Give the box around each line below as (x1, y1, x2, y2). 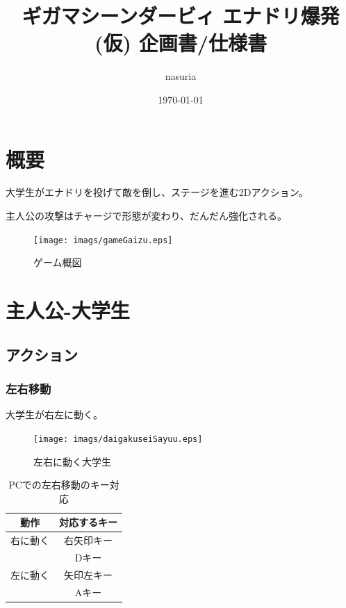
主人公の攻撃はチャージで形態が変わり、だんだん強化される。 (6, 208, 288, 223)
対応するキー (59, 515, 117, 529)
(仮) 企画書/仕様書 (94, 28, 267, 57)
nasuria (165, 69, 197, 83)
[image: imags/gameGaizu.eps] (33, 235, 173, 245)
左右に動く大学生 (33, 454, 111, 468)
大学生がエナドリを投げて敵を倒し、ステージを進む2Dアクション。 (6, 185, 308, 199)
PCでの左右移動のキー (8, 477, 110, 492)
